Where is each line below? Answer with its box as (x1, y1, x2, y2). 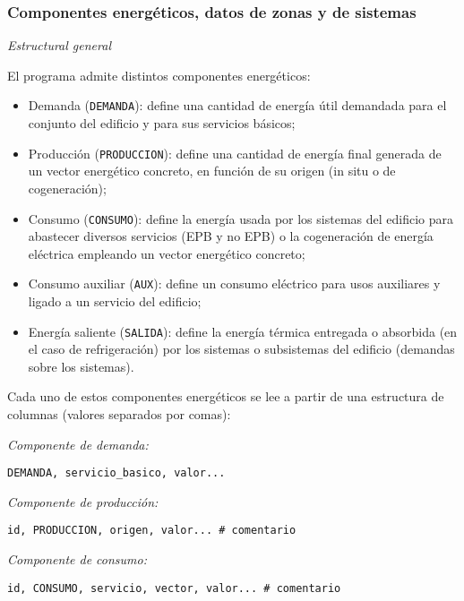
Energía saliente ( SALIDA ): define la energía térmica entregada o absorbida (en (28, 322, 458, 340)
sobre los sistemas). (28, 356, 134, 375)
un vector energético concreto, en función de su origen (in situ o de (28, 161, 396, 180)
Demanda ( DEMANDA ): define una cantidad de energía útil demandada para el (28, 96, 447, 115)
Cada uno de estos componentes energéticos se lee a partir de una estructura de (7, 387, 444, 406)
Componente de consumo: (7, 550, 148, 569)
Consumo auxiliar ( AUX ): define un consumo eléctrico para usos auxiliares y (28, 274, 441, 293)
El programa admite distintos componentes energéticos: (7, 65, 311, 84)
